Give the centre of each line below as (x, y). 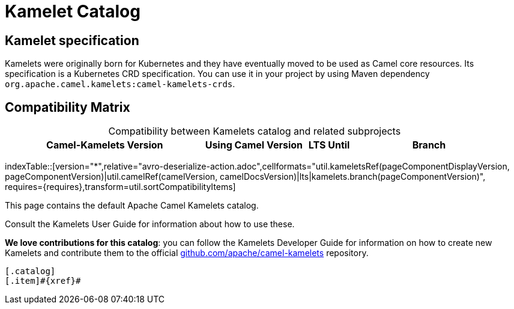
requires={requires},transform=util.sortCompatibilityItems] (120, 187)
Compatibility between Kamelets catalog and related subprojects (255, 131)
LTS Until (329, 145)
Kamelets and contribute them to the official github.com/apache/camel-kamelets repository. (187, 253)
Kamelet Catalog (73, 11)
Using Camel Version (254, 145)
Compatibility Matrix (68, 107)
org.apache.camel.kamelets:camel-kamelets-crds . (120, 84)
